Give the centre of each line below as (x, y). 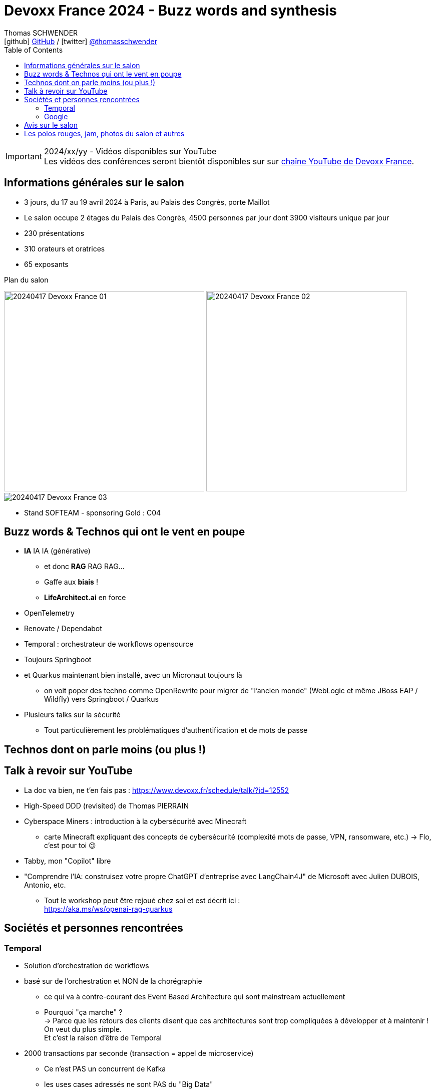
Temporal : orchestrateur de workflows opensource (109, 644)
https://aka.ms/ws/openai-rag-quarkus (108, 909)
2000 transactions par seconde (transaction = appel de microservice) (139, 1053)
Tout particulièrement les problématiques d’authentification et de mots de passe (176, 730)
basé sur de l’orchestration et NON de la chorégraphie (113, 981)
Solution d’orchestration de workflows (87, 965)
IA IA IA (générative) (57, 551)
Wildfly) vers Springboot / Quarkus (101, 699)
